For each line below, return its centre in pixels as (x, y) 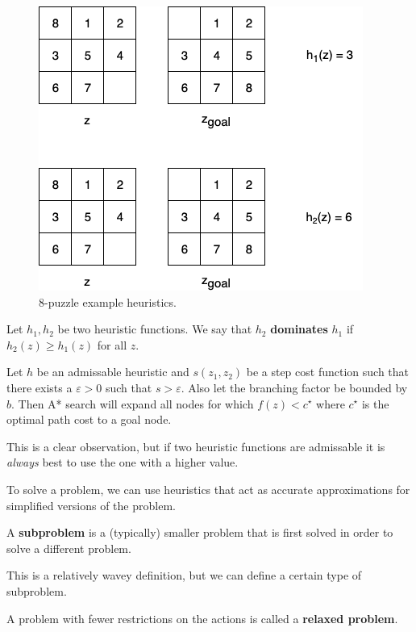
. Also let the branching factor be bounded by (294, 387)
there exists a (40, 387)
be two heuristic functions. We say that (155, 329)
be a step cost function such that (328, 372)
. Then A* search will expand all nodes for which (133, 403)
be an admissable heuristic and (113, 372)
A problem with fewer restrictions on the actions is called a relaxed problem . (202, 618)
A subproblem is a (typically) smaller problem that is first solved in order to (200, 532)
